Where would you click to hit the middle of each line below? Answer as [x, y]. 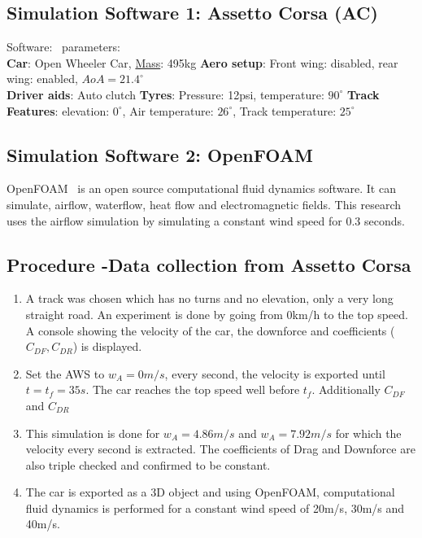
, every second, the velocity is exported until [275, 373]
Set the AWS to [65, 373]
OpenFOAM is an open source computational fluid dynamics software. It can [201, 188]
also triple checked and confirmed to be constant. [148, 464]
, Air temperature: [168, 110]
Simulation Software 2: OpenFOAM [160, 154]
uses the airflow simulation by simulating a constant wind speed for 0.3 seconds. [206, 220]
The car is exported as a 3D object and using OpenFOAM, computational [210, 492]
